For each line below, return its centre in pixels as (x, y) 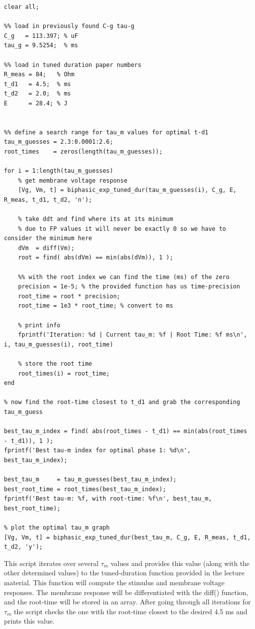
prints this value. (29, 621)
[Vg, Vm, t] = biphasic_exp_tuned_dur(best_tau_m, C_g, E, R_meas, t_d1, (127, 537)
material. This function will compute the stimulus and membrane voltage (114, 582)
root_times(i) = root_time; (64, 373)
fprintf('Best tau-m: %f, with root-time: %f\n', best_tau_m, (108, 499)
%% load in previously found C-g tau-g (69, 26)
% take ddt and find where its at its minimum (96, 219)
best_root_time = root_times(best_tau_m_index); (85, 489)
